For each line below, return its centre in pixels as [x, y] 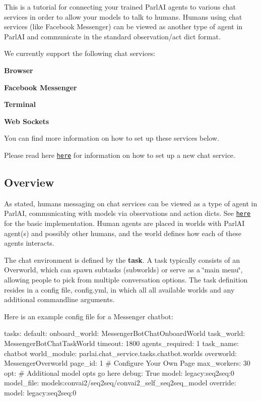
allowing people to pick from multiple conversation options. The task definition [126, 280]
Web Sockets [27, 121]
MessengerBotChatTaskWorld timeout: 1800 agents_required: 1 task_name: [121, 343]
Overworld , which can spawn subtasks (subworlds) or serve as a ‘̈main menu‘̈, [123, 270]
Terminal [20, 104]
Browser [19, 70]
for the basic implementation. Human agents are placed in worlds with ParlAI [124, 223]
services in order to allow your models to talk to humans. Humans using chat [123, 16]
